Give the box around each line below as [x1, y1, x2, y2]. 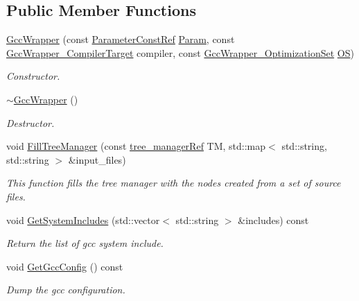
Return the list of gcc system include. [6, 236, 164, 250]
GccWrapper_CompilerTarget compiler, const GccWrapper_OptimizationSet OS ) [6, 45, 354, 60]
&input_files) [68, 152, 126, 166]
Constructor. [6, 69, 60, 83]
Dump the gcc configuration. [6, 282, 125, 297]
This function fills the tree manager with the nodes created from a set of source [6, 175, 341, 190]
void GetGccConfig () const [6, 259, 123, 273]
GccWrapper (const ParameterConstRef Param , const [6, 32, 235, 46]
